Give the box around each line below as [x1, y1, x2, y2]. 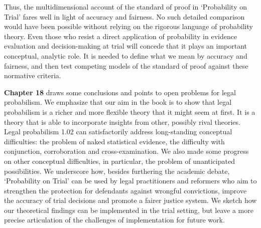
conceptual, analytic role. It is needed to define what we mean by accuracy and [4, 50, 247, 61]
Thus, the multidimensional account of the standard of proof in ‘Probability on [4, 2, 247, 12]
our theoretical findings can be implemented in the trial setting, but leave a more [4, 204, 253, 215]
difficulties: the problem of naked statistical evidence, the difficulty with [4, 136, 225, 146]
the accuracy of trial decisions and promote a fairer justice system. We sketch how [4, 195, 257, 205]
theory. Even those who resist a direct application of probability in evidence [4, 31, 237, 41]
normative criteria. [4, 70, 61, 81]
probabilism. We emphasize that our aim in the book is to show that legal [4, 97, 232, 107]
